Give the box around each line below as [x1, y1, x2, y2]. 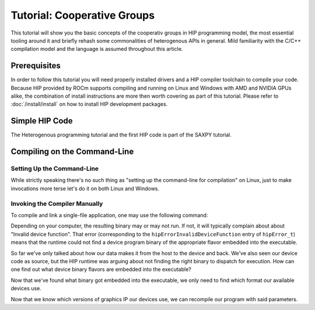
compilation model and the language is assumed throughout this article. [10, 46, 183, 53]
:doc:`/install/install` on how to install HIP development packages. [10, 101, 168, 108]
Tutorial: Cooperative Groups [10, 9, 155, 22]
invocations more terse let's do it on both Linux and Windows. [10, 185, 160, 192]
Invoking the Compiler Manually [10, 199, 103, 208]
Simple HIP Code [10, 116, 73, 126]
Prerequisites [10, 61, 61, 71]
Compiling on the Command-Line [10, 147, 134, 157]
